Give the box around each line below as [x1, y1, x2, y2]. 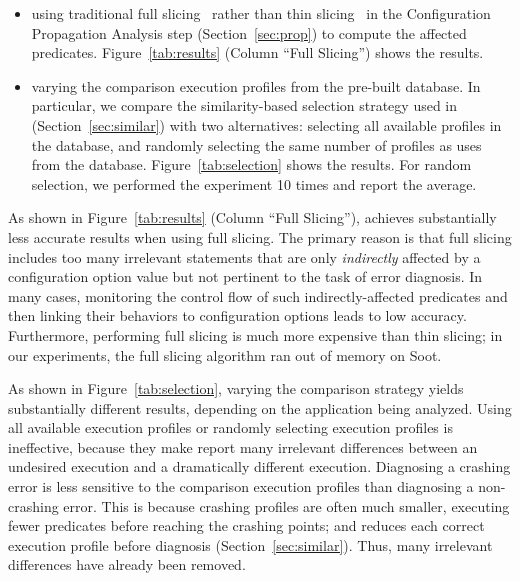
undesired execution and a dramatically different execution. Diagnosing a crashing [8, 456, 511, 477]
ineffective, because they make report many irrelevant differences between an [8, 436, 478, 457]
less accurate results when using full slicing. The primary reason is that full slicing [8, 226, 512, 247]
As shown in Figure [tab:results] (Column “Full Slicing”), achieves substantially [8, 207, 497, 228]
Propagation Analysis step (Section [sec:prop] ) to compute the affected [31, 22, 467, 43]
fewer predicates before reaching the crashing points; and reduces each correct [8, 515, 485, 536]
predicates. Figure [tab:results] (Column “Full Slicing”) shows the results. [31, 42, 484, 63]
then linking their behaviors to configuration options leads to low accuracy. [8, 305, 467, 326]
